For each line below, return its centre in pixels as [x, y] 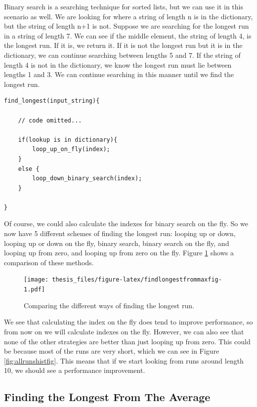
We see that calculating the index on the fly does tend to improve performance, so [128, 322]
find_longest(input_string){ [52, 101]
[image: [36, 280]
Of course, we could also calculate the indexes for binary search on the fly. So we [126, 224]
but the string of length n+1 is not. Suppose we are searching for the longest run [127, 26]
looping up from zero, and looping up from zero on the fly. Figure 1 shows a [119, 253]
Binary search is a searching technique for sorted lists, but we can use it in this [124, 6]
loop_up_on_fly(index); [71, 149]
